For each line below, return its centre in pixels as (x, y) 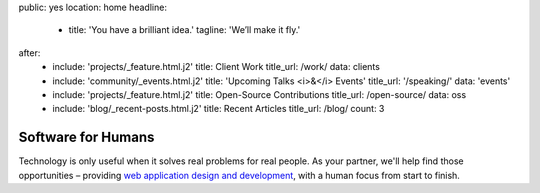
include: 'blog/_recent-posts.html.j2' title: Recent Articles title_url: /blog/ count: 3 (218, 109)
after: (29, 52)
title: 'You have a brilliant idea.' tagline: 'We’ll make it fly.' (184, 30)
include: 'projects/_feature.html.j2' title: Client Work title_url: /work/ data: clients (216, 67)
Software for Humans (86, 137)
